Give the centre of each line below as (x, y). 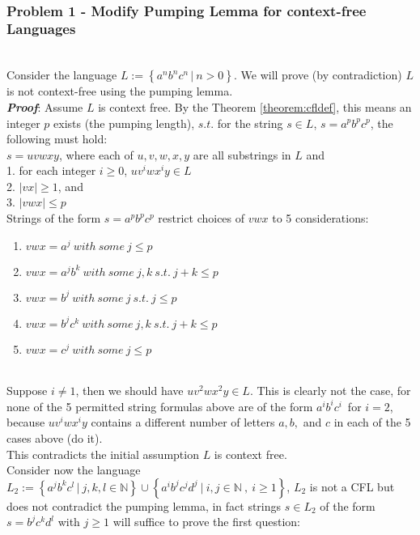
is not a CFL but (352, 486)
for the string (250, 123)
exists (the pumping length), (124, 123)
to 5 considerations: (320, 218)
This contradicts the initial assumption (103, 454)
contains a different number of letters (183, 422)
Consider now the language (74, 470)
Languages (41, 29)
